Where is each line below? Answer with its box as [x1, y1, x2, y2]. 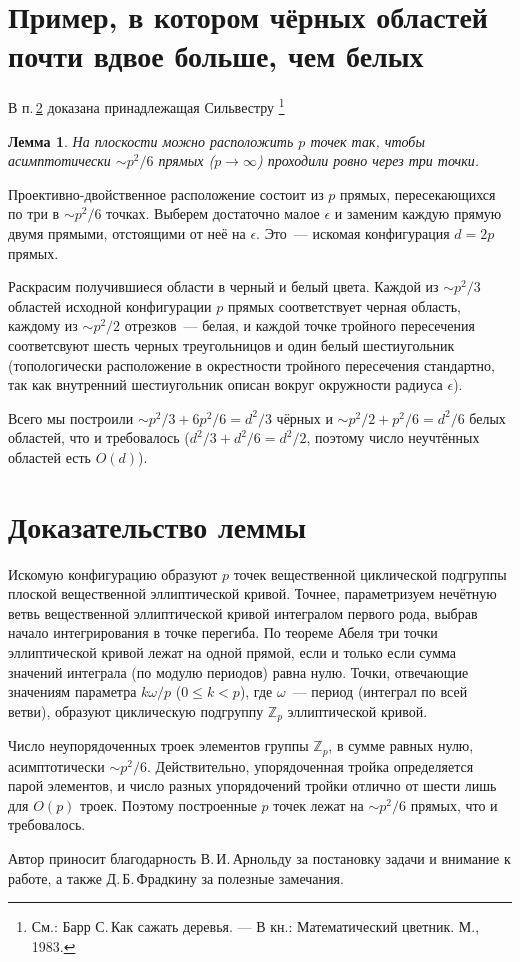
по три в [8, 203, 60, 224]
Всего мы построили [8, 407, 134, 428]
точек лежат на [273, 794, 364, 815]
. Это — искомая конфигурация [256, 222, 450, 243]
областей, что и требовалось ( [8, 427, 190, 448]
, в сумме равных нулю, [328, 735, 474, 756]
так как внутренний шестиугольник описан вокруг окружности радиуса [8, 374, 443, 395]
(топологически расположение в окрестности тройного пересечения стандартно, [8, 354, 495, 375]
